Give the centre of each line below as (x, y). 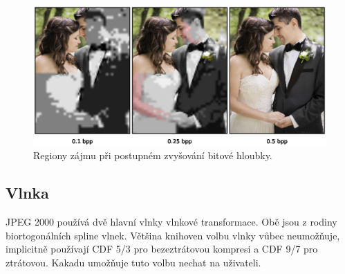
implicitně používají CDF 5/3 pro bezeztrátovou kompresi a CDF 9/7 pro (162, 249)
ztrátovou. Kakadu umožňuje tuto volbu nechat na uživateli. (133, 263)
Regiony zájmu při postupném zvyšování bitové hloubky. (153, 155)
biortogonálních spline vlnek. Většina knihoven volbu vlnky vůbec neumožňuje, (173, 235)
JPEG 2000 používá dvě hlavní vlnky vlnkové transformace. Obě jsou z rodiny (171, 222)
